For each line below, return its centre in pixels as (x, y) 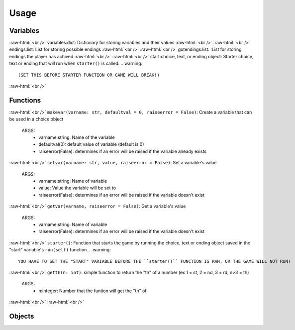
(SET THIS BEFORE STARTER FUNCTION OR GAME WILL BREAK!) (89, 75)
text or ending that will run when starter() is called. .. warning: (76, 63)
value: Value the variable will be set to (77, 188)
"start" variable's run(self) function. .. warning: (60, 250)
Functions (25, 100)
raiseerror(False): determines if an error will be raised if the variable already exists (122, 151)
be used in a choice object (36, 119)
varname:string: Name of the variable (77, 137)
